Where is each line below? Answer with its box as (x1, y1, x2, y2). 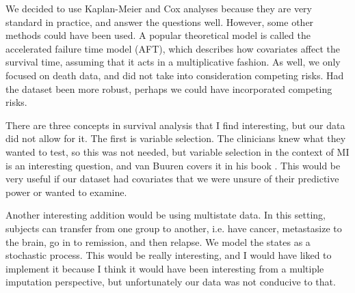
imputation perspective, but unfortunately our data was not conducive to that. (5, 275, 336, 289)
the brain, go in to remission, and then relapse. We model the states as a (5, 234, 311, 249)
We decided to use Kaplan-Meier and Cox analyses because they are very (5, 1, 312, 15)
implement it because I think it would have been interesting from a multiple (5, 261, 324, 275)
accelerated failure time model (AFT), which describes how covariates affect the (5, 41, 340, 55)
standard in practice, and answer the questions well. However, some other (5, 14, 314, 29)
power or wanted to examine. (5, 184, 127, 199)
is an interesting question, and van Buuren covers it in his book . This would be (5, 158, 341, 172)
